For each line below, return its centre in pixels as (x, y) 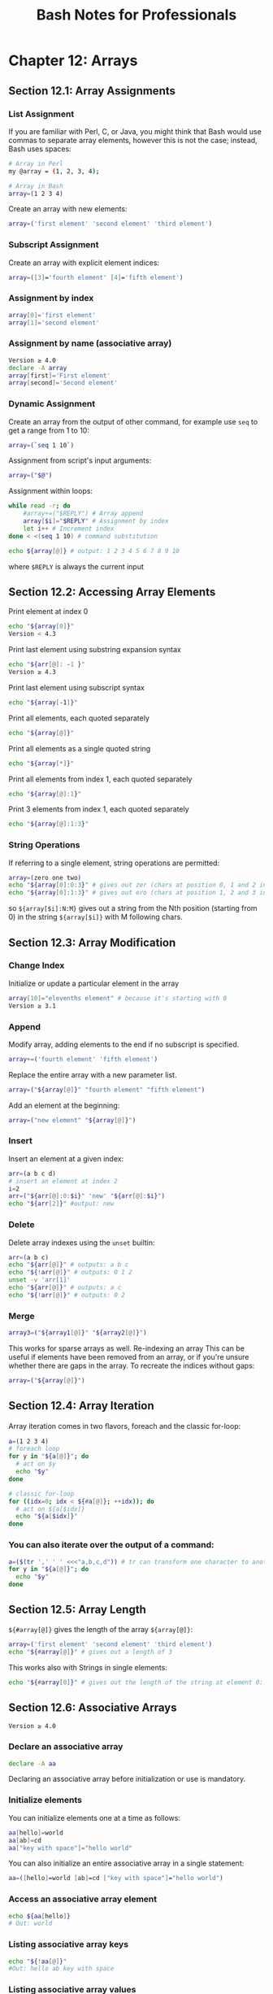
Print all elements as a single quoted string (80, 748)
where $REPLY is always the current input (76, 566)
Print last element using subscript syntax (76, 687)
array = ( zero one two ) (45, 877)
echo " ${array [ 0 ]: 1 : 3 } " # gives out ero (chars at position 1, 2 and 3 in (138, 893)
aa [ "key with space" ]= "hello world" (70, 1848)
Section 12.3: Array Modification (92, 942)
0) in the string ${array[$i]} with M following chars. (95, 917)
